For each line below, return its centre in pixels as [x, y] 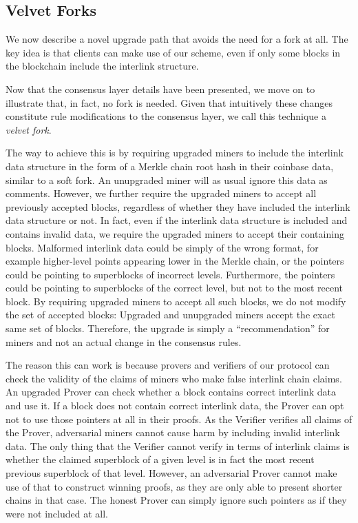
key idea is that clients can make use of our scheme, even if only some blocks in [173, 52]
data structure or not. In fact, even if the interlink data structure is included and [177, 220]
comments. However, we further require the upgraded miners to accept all [161, 193]
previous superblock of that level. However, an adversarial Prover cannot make [171, 473]
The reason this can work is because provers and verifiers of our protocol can [168, 365]
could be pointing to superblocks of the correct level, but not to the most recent [174, 288]
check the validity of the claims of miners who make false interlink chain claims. [174, 378]
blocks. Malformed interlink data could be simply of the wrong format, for [162, 247]
